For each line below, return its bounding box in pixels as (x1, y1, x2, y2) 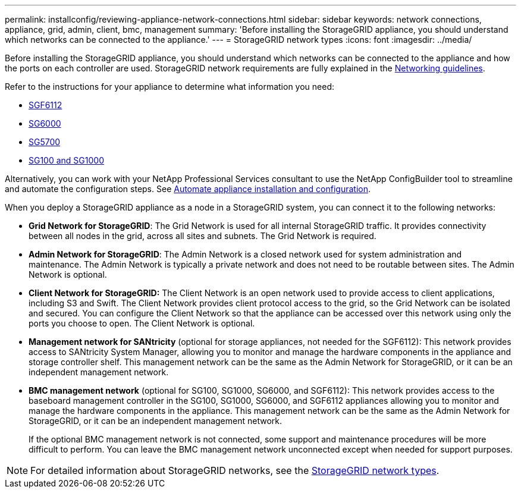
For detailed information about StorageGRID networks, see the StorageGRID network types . (30, 464, 440, 476)
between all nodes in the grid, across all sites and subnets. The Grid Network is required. (29, 231, 376, 241)
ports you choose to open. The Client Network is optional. (29, 318, 255, 328)
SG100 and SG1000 (29, 155, 104, 165)
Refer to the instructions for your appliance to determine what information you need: (5, 81, 335, 92)
